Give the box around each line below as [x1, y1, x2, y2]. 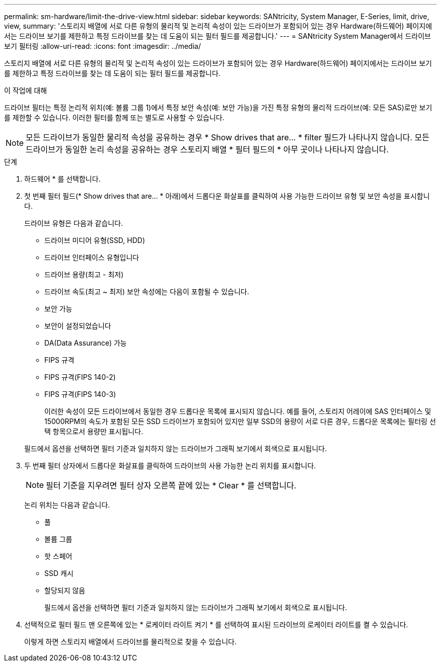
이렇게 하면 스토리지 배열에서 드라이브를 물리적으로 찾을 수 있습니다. [24, 637, 237, 646]
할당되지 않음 [44, 586, 86, 595]
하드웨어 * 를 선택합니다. [24, 175, 101, 183]
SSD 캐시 [44, 569, 73, 577]
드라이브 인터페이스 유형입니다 [44, 253, 139, 262]
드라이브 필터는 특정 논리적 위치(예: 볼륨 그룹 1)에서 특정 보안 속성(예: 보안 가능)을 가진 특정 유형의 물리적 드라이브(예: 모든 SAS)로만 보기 [4, 103, 432, 112]
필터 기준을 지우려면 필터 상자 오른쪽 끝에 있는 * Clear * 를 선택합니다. [46, 480, 297, 490]
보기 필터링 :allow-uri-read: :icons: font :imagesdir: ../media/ [4, 42, 201, 50]
